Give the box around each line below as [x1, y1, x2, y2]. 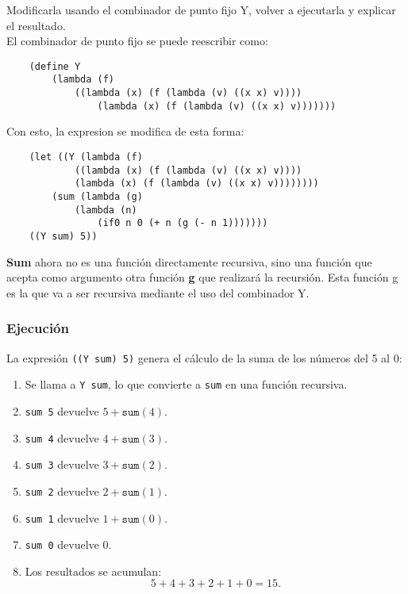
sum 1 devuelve [25, 509, 99, 526]
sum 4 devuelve [25, 429, 99, 446]
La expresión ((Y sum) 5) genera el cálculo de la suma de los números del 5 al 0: [6, 349, 402, 366]
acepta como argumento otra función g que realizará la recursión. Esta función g [6, 269, 398, 286]
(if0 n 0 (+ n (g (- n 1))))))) [97, 217, 268, 229]
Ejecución [6, 318, 69, 338]
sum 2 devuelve [25, 482, 99, 499]
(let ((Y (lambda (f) [29, 151, 143, 163]
